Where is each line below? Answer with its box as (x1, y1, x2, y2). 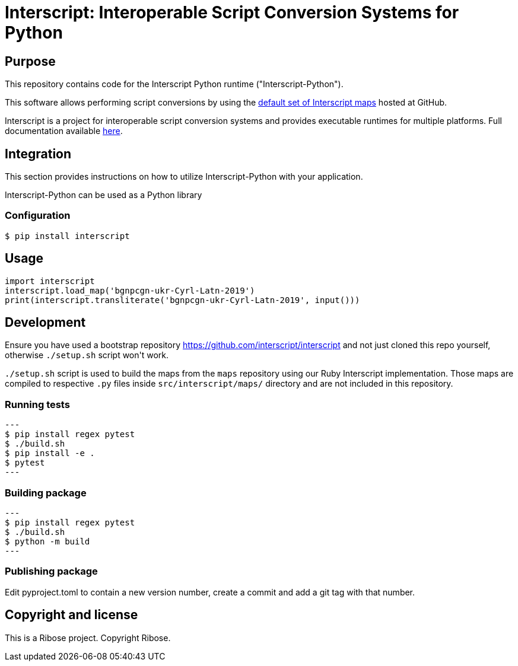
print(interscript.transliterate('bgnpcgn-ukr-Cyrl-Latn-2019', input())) (5, 295, 360, 305)
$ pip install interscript (5, 231, 130, 241)
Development (5, 315, 86, 330)
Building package (5, 486, 87, 499)
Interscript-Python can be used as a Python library (5, 190, 202, 200)
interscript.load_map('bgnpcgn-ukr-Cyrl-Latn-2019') (5, 285, 255, 295)
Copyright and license (5, 607, 138, 623)
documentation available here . (5, 126, 123, 136)
